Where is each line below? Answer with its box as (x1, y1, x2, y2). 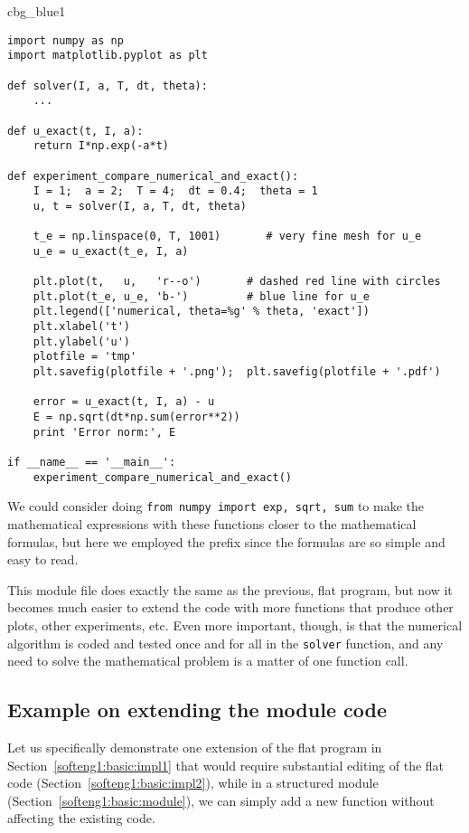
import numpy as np (7, 33, 124, 47)
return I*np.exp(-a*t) (33, 139, 169, 153)
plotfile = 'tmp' (33, 350, 137, 364)
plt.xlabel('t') (33, 320, 131, 334)
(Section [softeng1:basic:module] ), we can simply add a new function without (7, 790, 435, 809)
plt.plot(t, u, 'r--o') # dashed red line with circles (33, 275, 441, 289)
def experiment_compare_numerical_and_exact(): (7, 169, 299, 183)
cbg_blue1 (7, 2, 66, 20)
